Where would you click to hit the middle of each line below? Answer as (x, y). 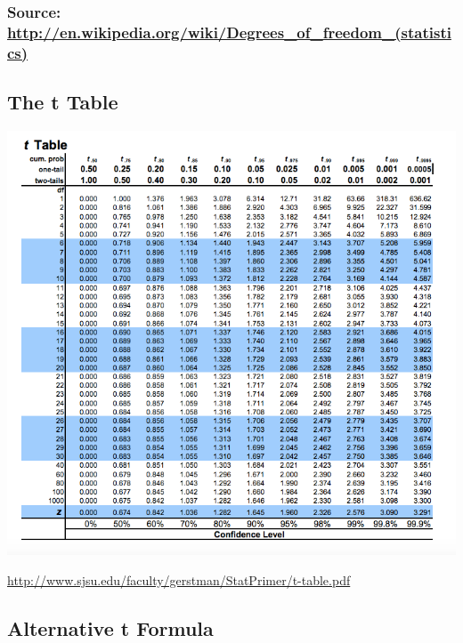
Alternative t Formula (110, 627)
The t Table (63, 102)
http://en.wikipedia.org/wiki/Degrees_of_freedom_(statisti (229, 32)
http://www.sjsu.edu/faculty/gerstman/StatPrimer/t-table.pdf (179, 579)
